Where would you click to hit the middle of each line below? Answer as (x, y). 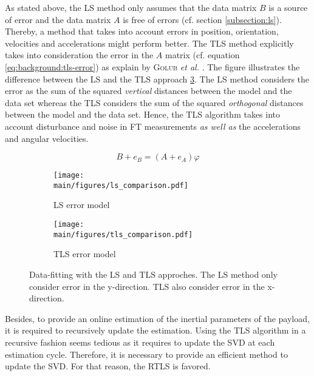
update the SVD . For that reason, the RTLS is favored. (108, 366)
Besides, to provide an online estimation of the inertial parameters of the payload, (157, 318)
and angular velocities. (47, 138)
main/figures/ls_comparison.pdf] (121, 185)
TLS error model (85, 254)
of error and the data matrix (58, 19)
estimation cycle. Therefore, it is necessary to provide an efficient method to (146, 354)
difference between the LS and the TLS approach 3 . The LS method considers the (157, 79)
